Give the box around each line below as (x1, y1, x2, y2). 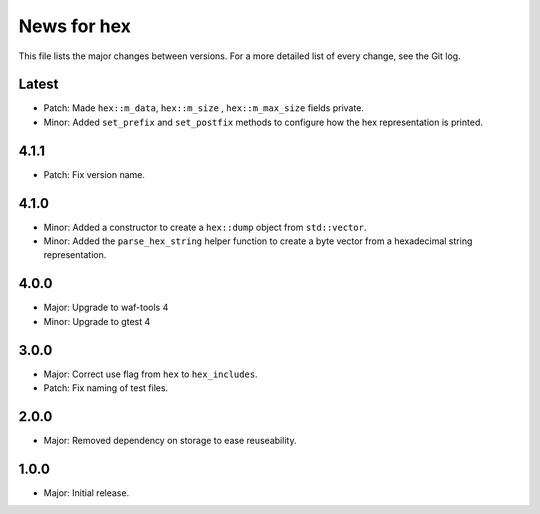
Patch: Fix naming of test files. (43, 382, 169, 394)
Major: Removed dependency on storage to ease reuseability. (43, 434, 297, 446)
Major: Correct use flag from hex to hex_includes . (43, 368, 259, 380)
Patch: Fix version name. (43, 168, 145, 180)
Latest (18, 76, 59, 93)
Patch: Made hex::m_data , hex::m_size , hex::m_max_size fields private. (43, 102, 365, 114)
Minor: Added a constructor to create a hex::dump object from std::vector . (43, 221, 367, 233)
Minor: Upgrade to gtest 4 (43, 315, 151, 327)
